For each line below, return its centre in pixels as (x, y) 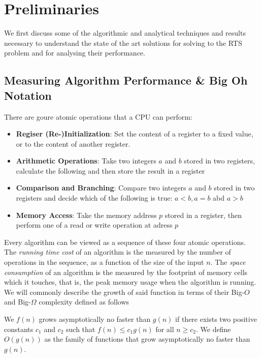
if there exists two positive (216, 319)
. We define (214, 329)
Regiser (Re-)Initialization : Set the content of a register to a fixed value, (135, 134)
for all (165, 329)
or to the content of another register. (73, 143)
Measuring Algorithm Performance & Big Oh (126, 80)
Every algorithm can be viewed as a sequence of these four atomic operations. (125, 242)
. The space (228, 262)
